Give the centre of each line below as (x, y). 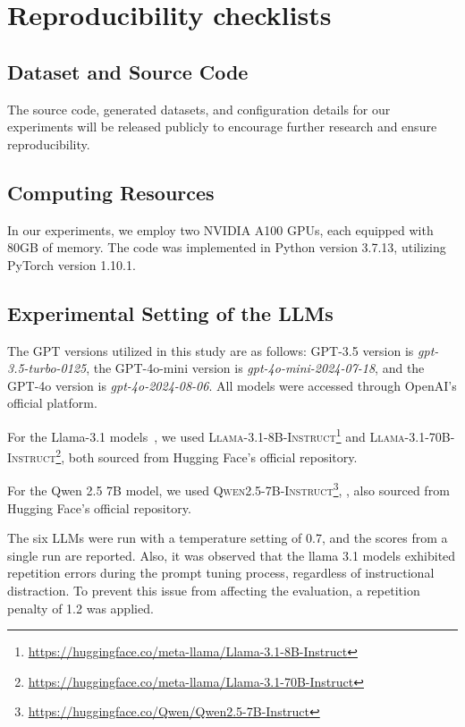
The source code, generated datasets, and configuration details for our (199, 109)
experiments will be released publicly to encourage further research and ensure (222, 127)
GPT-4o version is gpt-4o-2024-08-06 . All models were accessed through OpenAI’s (232, 385)
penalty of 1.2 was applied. (80, 608)
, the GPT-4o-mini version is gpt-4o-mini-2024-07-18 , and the (255, 368)
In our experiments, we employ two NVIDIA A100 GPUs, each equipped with (220, 229)
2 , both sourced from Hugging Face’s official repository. (207, 456)
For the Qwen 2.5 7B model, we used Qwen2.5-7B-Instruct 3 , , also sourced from (228, 489)
